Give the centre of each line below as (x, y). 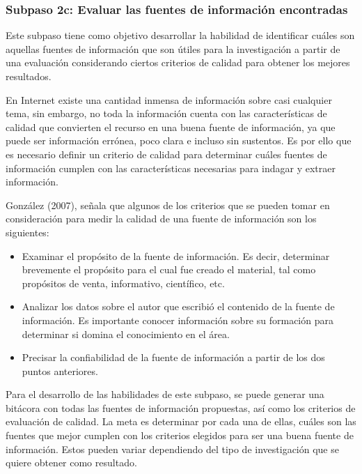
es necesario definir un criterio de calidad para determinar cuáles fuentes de (166, 154)
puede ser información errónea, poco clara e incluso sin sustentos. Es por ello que (179, 140)
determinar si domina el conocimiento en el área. (126, 334)
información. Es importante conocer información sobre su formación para (178, 320)
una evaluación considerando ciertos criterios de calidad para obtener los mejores (178, 62)
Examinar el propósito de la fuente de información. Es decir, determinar (176, 255)
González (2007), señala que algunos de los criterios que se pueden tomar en (168, 205)
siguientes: (27, 232)
